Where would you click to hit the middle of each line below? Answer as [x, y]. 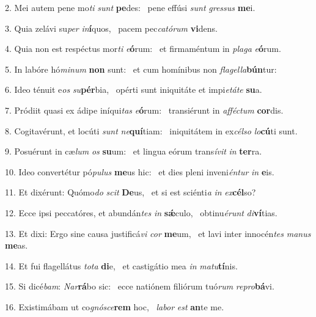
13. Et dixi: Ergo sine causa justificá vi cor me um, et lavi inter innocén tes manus [158, 233]
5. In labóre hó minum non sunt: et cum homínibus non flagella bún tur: [141, 69]
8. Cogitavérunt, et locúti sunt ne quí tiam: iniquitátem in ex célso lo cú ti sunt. [151, 130]
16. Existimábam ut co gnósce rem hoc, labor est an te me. [115, 306]
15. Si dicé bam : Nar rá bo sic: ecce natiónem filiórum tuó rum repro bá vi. [140, 286]
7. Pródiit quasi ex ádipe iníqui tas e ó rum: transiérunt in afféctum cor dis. [144, 110]
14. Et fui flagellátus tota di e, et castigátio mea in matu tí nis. [121, 265]
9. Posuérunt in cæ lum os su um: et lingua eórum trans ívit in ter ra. [134, 151]
